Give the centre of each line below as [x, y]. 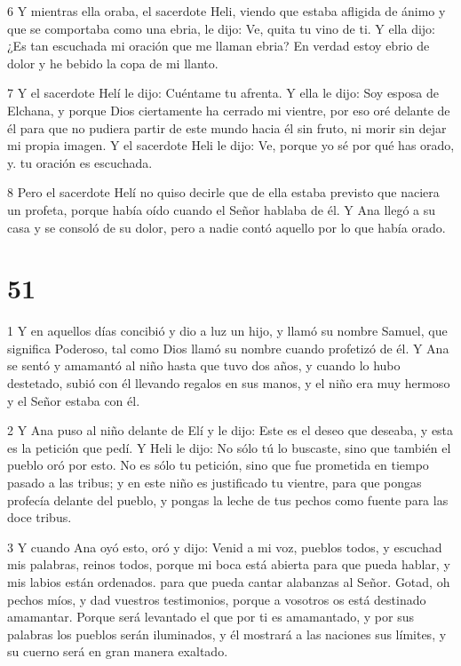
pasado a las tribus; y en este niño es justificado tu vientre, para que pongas [215, 482]
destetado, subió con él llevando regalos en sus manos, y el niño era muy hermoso [229, 383]
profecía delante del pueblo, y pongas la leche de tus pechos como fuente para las [228, 499]
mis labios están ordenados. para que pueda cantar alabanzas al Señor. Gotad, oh [229, 581]
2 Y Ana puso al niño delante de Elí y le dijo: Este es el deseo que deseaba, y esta [230, 430]
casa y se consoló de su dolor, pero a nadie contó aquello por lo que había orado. [227, 227]
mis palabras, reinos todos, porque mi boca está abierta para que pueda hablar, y [229, 564]
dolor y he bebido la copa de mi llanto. [113, 63]
